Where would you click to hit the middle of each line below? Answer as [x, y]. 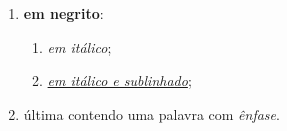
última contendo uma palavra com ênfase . [151, 113]
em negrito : [63, 13]
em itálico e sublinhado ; [119, 80]
